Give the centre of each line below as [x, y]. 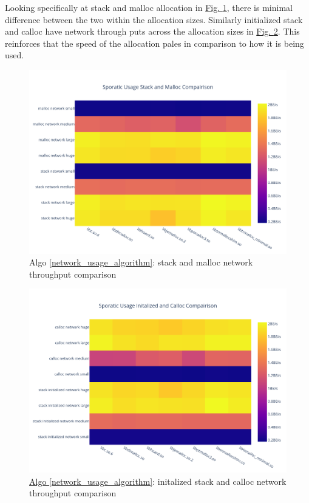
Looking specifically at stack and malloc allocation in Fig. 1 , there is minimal [149, 7]
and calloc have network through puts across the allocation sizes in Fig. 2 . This [152, 31]
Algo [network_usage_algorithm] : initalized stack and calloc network [158, 481]
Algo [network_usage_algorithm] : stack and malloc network [141, 262]
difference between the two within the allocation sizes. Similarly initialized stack [154, 19]
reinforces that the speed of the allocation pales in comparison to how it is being [154, 43]
